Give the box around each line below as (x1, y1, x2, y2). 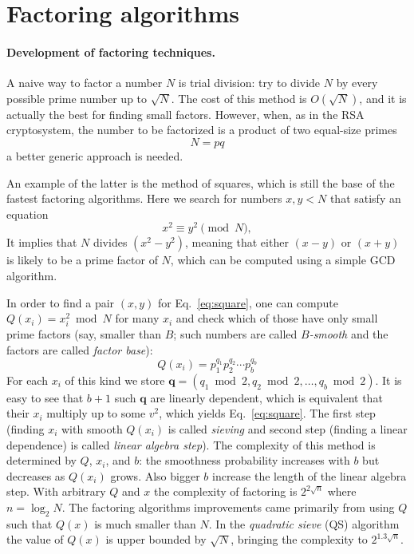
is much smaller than (94, 515, 196, 532)
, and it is (359, 89, 407, 106)
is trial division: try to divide (178, 74, 321, 91)
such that (6, 515, 53, 532)
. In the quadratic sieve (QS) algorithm (208, 515, 400, 532)
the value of (6, 531, 64, 548)
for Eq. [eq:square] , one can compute (158, 294, 338, 311)
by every (336, 74, 378, 91)
